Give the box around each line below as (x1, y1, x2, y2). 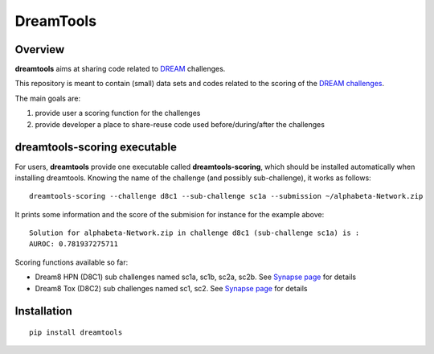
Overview (14, 43, 65, 56)
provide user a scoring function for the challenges (35, 109, 201, 118)
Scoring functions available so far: (14, 257, 129, 267)
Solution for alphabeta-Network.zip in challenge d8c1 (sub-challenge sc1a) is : (29, 228, 360, 237)
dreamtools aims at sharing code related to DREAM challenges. (14, 64, 226, 74)
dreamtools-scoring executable (14, 141, 177, 154)
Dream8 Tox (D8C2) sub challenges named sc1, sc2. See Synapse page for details (35, 283, 308, 293)
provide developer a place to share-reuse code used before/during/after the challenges (35, 119, 325, 129)
